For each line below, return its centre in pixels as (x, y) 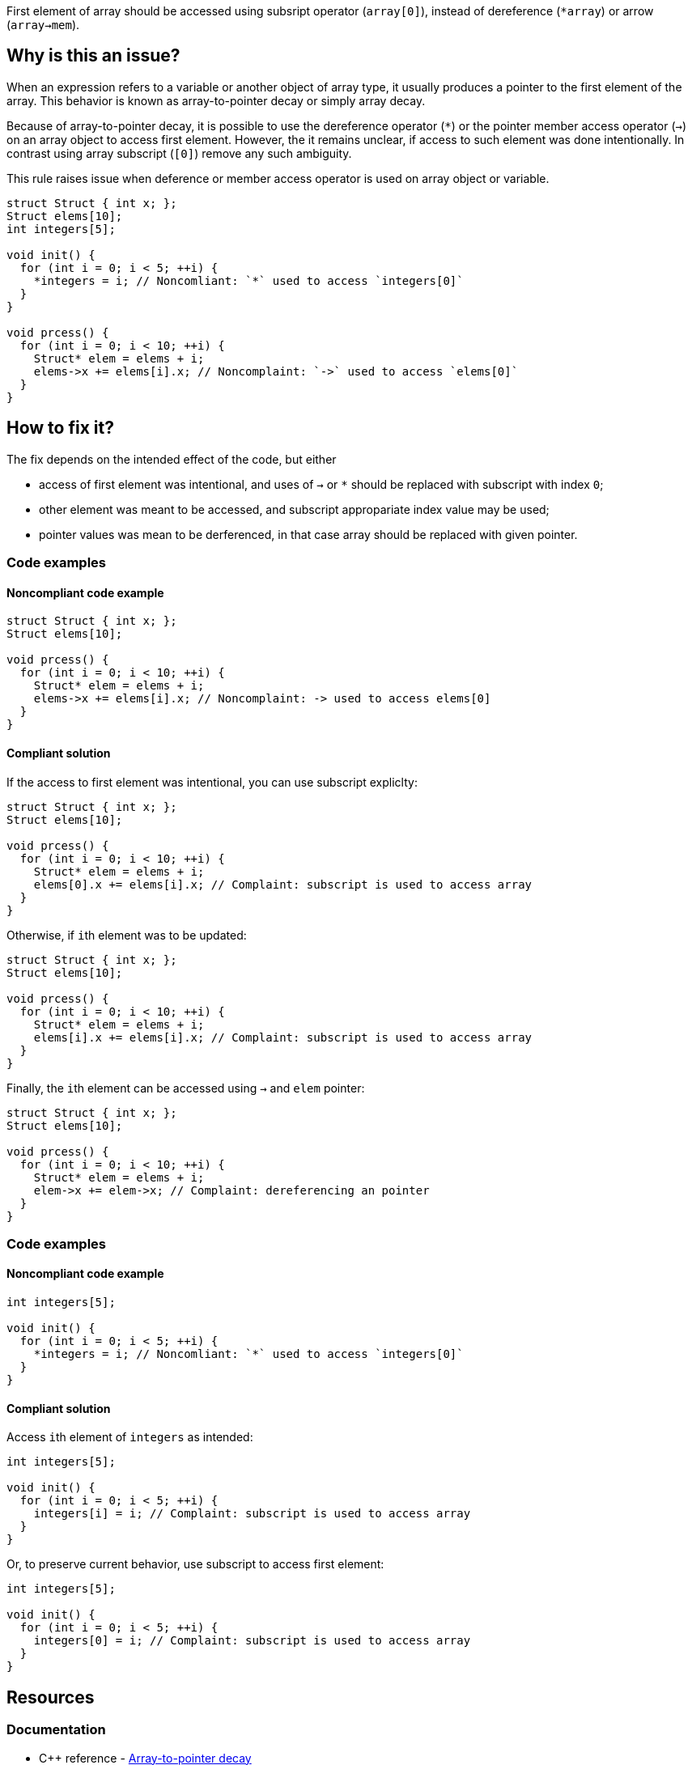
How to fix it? (60, 428)
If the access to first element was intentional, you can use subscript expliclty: (212, 782)
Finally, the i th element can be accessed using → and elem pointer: (186, 1088)
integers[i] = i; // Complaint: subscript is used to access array (252, 1514)
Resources (51, 1697)
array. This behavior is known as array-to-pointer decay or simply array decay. (216, 100)
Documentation (56, 1730)
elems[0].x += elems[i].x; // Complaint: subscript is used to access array (283, 884)
